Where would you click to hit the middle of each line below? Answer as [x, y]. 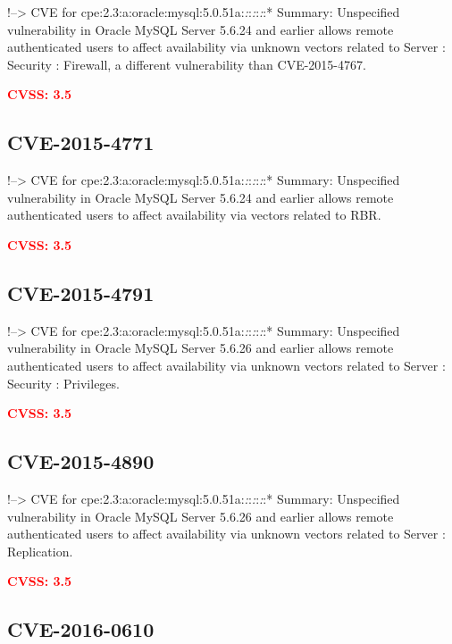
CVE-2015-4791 [81, 293]
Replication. [40, 551]
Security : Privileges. [63, 383]
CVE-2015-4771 [81, 142]
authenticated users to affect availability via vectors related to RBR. [194, 215]
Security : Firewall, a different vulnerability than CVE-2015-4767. [187, 64]
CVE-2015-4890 [81, 461]
